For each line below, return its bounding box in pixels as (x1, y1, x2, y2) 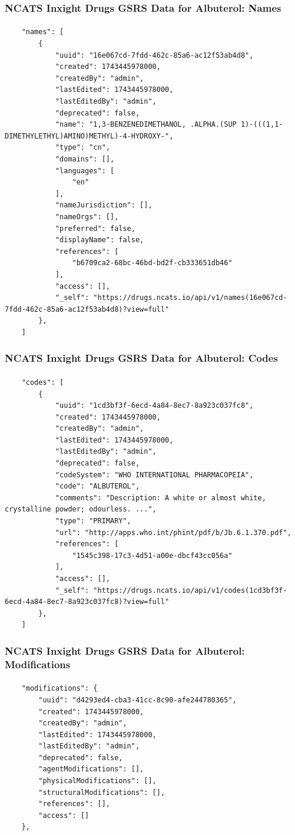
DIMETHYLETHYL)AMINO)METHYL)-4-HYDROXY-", (5, 131, 174, 140)
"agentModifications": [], (38, 765, 144, 774)
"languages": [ (55, 166, 115, 175)
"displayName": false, (55, 236, 144, 245)
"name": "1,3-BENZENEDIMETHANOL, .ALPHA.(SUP (55, 120, 237, 129)
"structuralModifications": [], (38, 788, 165, 797)
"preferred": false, (55, 224, 135, 233)
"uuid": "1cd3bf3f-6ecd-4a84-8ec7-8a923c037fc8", (55, 401, 254, 410)
